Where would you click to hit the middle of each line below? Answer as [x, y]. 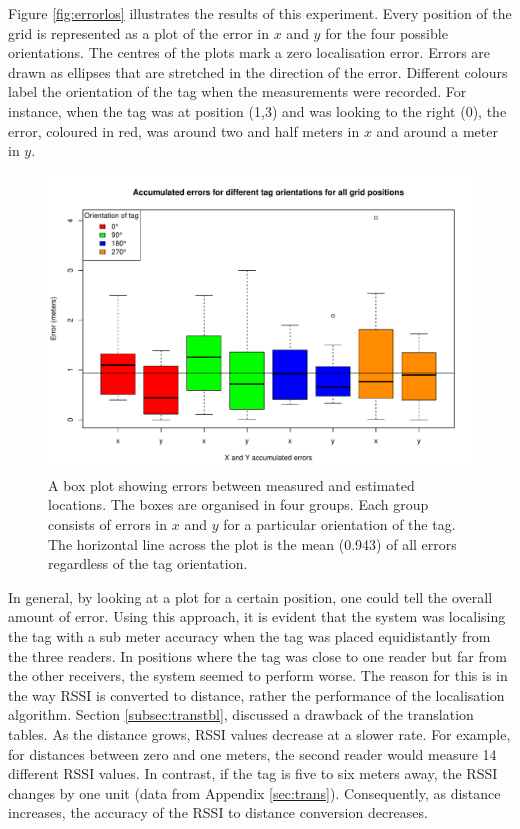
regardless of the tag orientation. [148, 563]
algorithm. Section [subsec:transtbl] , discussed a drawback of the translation [241, 714]
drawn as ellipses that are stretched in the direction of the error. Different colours [258, 71]
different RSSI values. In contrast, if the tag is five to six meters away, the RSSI [253, 773]
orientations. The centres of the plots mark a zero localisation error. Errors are [249, 52]
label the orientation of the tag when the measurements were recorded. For [237, 91]
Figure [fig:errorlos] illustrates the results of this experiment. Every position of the [260, 13]
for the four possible [386, 32]
